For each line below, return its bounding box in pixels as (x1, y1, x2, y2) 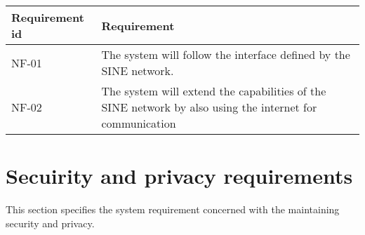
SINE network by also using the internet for (101, 99, 317, 115)
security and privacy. (6, 215, 95, 230)
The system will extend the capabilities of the (101, 83, 326, 99)
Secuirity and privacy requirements (6, 161, 353, 190)
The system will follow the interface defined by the (101, 46, 350, 62)
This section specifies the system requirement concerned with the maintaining (6, 202, 340, 217)
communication (101, 115, 176, 131)
